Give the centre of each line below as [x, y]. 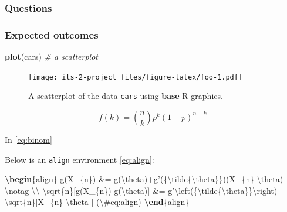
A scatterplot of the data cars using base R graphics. [126, 96]
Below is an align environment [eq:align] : [80, 159]
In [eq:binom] [28, 139]
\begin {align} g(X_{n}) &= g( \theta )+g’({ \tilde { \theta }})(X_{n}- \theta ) [144, 179]
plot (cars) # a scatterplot [51, 57]
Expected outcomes [52, 34]
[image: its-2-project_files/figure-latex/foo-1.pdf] [136, 77]
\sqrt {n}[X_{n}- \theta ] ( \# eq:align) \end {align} [97, 202]
